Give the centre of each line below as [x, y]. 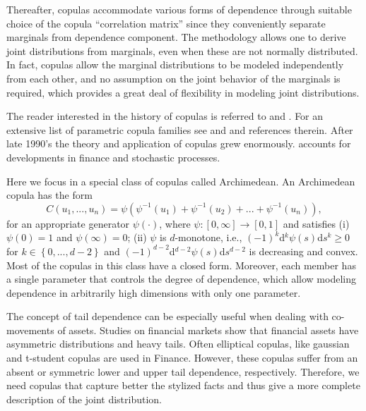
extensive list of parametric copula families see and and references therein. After [180, 129]
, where [175, 223]
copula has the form [49, 195]
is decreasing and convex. [303, 251]
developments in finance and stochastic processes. [113, 157]
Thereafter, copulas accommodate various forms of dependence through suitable [179, 9]
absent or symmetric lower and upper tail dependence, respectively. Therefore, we [183, 371]
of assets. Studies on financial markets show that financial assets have [208, 330]
